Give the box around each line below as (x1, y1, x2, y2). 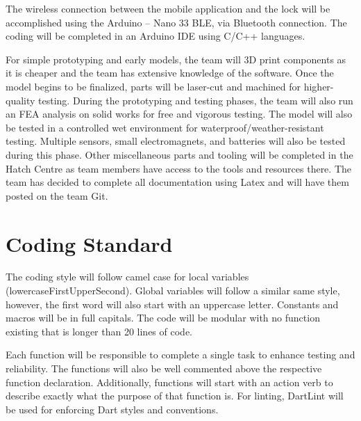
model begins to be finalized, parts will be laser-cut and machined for (6, 79, 301, 93)
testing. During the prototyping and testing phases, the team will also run (38, 93, 353, 107)
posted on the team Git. (6, 188, 108, 202)
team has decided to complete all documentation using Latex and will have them (6, 175, 349, 189)
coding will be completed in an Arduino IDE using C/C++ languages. (6, 29, 305, 43)
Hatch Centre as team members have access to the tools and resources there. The (6, 161, 351, 175)
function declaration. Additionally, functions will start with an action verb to (6, 374, 333, 389)
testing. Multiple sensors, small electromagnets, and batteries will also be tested (6, 134, 346, 148)
